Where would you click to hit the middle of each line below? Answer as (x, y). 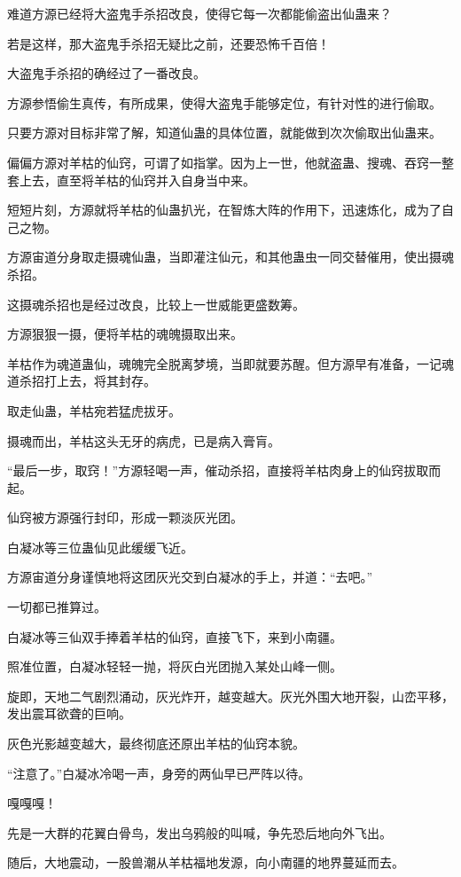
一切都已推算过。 (57, 607)
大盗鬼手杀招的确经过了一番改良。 (106, 73)
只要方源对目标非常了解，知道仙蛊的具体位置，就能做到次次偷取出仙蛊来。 (224, 133)
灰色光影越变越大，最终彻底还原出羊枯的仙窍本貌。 (156, 744)
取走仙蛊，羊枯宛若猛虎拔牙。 (94, 410)
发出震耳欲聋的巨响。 (69, 713)
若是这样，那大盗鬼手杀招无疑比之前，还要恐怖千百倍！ (168, 43)
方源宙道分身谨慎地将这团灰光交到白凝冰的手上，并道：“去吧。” (190, 577)
